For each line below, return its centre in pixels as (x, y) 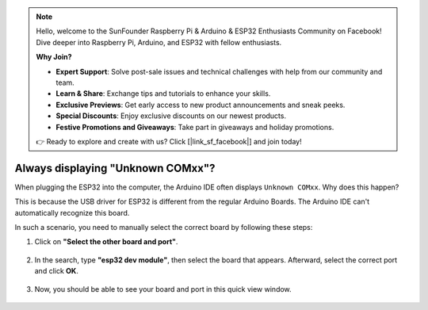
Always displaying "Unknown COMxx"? (115, 168)
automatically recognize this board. (72, 212)
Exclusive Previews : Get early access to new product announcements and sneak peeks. (201, 105)
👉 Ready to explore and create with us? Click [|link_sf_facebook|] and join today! (169, 141)
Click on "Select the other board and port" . (106, 242)
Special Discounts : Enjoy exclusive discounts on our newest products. (171, 116)
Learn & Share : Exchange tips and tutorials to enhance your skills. (163, 94)
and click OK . (56, 271)
